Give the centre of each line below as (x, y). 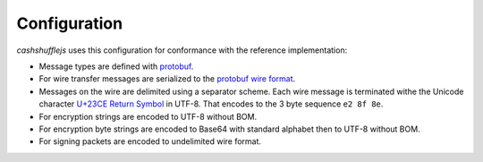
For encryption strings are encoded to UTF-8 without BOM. (148, 116)
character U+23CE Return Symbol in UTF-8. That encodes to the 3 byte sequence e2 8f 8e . (211, 104)
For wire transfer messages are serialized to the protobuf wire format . (167, 79)
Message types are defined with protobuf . (116, 66)
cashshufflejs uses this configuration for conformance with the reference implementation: (182, 50)
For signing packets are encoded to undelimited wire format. (150, 141)
